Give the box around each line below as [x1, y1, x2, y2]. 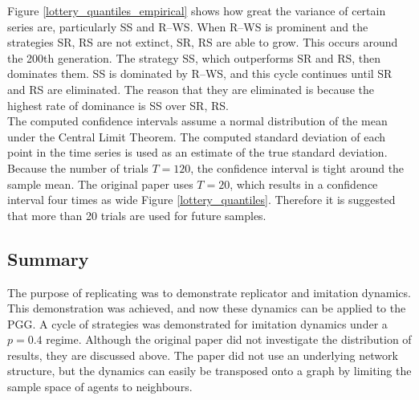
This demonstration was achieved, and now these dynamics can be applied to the [7, 300, 406, 316]
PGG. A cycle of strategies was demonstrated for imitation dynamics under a [7, 315, 388, 332]
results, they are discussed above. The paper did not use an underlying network [7, 346, 398, 363]
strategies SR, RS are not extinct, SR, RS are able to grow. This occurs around [7, 34, 398, 51]
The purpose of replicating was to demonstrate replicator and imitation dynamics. [7, 284, 411, 300]
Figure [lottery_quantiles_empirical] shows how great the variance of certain [7, 2, 386, 18]
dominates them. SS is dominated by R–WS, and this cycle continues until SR [7, 65, 393, 82]
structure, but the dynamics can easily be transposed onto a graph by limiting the [7, 362, 412, 379]
